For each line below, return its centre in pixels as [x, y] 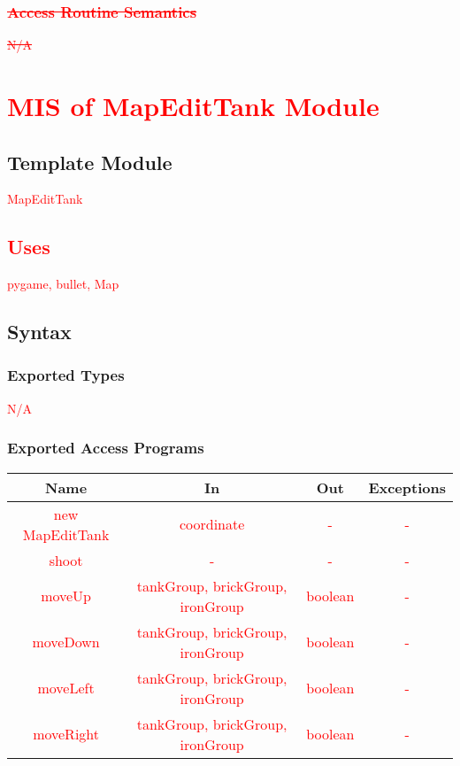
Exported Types [66, 375]
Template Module [90, 162]
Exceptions [407, 487]
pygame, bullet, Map [63, 284]
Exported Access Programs [106, 448]
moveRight [66, 734]
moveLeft [66, 688]
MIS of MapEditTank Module [193, 105]
